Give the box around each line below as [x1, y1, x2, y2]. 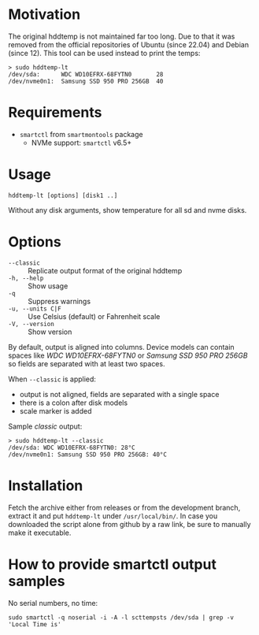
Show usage [28, 281, 68, 291]
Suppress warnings [28, 296, 91, 306]
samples [8, 572, 65, 590]
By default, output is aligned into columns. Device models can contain [8, 342, 235, 351]
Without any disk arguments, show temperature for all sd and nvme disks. [8, 205, 247, 214]
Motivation [8, 6, 81, 24]
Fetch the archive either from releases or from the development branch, [8, 503, 241, 512]
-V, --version [8, 320, 55, 328]
